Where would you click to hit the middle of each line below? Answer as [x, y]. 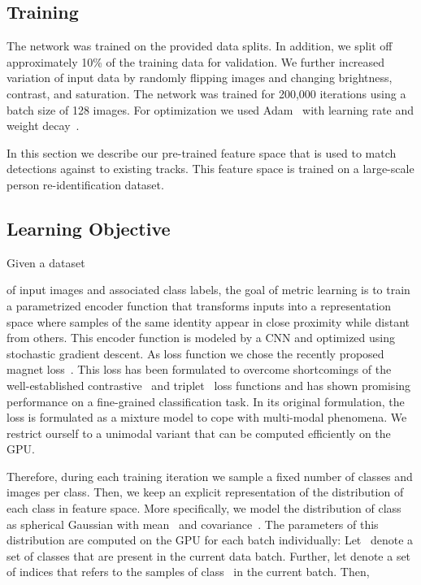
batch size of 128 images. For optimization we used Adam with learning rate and [210, 109]
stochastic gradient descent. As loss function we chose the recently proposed [195, 353]
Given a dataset [46, 262]
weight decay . [43, 126]
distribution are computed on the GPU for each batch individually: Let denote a [210, 540]
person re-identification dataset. [85, 184]
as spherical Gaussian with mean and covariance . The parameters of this [193, 524]
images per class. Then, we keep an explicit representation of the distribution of [205, 492]
